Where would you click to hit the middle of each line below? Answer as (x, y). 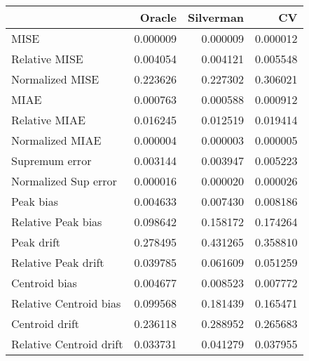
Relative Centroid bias (66, 303)
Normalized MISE (55, 79)
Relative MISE (47, 59)
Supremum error (51, 160)
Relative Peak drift (58, 262)
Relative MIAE (48, 120)
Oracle (158, 17)
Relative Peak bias (57, 222)
